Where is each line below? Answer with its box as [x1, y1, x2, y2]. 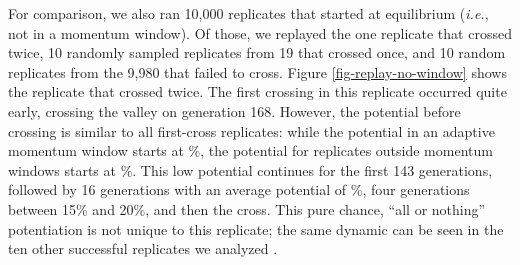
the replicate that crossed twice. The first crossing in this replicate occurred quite [8, 81, 507, 102]
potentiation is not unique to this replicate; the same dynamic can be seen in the [8, 218, 504, 239]
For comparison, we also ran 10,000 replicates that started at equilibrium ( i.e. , [8, 3, 489, 23]
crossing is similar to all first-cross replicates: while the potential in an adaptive [8, 120, 495, 141]
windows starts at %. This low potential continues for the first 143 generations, [8, 159, 493, 180]
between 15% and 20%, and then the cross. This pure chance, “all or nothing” [8, 198, 486, 219]
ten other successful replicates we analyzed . [8, 238, 278, 259]
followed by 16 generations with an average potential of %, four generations [8, 179, 470, 200]
